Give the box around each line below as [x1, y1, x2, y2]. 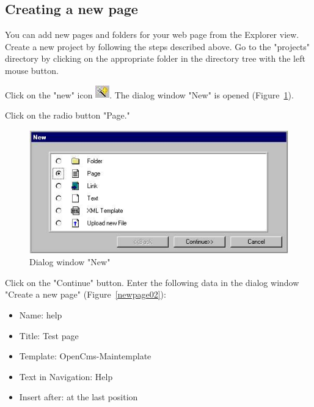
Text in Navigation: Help [19, 370, 113, 383]
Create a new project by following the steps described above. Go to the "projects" [5, 40, 310, 53]
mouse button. [5, 64, 59, 76]
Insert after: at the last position [19, 391, 138, 403]
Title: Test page [19, 329, 79, 342]
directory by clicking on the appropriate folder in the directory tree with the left [5, 52, 305, 65]
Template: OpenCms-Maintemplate [19, 350, 152, 362]
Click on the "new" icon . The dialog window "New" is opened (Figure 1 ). [5, 88, 294, 101]
